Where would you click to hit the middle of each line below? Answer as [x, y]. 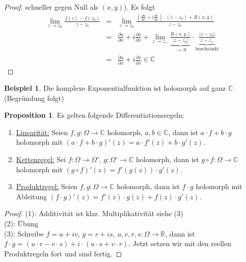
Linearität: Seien [42, 132]
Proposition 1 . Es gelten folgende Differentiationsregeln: [94, 115]
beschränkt [207, 49]
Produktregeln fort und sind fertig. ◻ [63, 253]
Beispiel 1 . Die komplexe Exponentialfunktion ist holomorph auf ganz [115, 88]
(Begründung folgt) [34, 98]
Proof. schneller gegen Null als [51, 7]
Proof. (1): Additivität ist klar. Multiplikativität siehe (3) [94, 213]
